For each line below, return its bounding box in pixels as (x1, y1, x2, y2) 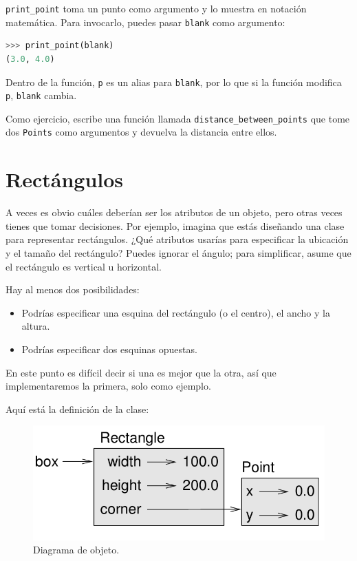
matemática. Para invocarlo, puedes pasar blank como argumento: (6, 14, 285, 29)
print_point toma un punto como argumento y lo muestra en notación (6, 1, 307, 15)
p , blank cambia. (6, 88, 77, 103)
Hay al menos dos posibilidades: (6, 282, 140, 297)
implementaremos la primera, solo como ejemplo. (6, 379, 211, 393)
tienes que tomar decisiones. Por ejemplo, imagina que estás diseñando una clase (6, 218, 345, 233)
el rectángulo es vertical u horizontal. (6, 259, 162, 273)
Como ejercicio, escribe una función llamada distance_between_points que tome (6, 111, 350, 125)
